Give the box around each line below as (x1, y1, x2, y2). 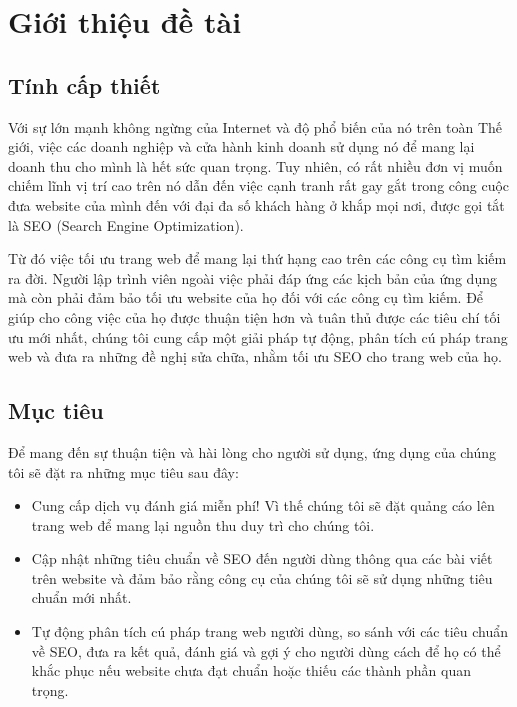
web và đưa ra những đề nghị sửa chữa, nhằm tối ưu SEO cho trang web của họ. (8, 346, 502, 367)
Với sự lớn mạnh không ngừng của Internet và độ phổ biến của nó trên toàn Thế (8, 116, 503, 137)
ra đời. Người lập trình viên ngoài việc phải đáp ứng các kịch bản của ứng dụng (8, 267, 497, 288)
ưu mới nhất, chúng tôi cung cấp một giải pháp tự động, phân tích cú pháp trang (8, 326, 508, 347)
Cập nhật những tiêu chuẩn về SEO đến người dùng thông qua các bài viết (31, 548, 493, 569)
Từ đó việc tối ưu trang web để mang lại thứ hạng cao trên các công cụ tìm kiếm (8, 248, 507, 269)
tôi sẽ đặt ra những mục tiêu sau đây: (8, 461, 239, 482)
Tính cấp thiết (8, 69, 161, 100)
